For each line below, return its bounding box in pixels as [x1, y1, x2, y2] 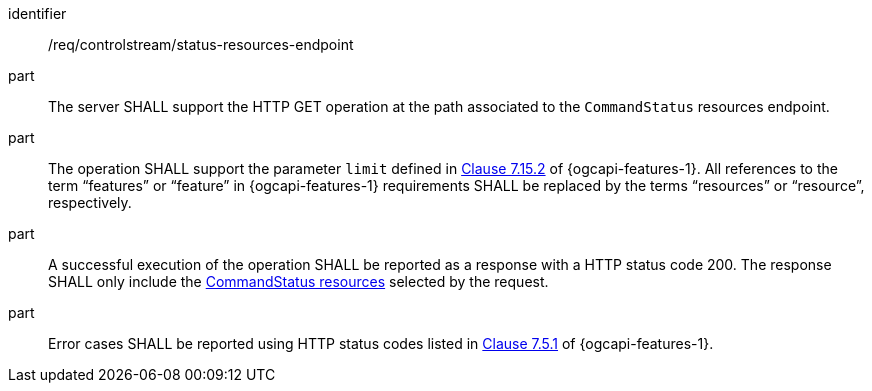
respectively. [48, 194, 132, 211]
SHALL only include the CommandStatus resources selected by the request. [48, 273, 549, 290]
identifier [8, 5, 67, 22]
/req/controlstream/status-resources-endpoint [48, 36, 354, 53]
